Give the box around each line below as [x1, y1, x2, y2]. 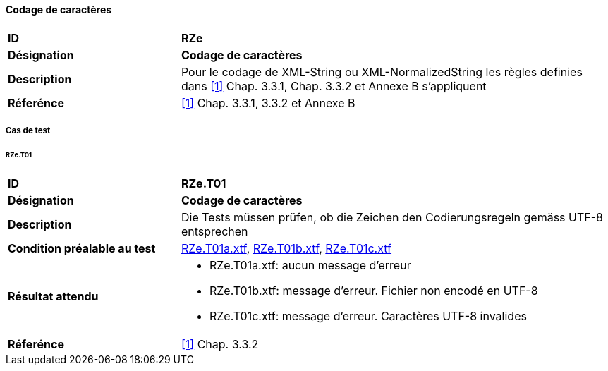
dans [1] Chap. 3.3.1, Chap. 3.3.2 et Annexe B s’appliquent [181, 78, 487, 93]
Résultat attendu [8, 288, 99, 303]
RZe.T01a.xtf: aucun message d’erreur [209, 257, 411, 272]
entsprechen [181, 224, 248, 238]
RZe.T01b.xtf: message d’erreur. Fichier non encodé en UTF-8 [209, 283, 538, 298]
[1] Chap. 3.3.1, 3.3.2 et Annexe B [181, 95, 355, 110]
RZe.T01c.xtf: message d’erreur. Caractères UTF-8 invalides [209, 308, 527, 323]
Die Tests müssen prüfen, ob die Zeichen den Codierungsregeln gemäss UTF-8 [181, 209, 603, 224]
